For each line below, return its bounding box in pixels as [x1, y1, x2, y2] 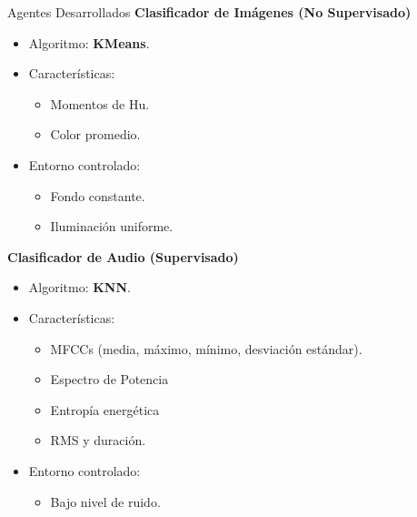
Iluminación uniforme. [50, 217, 174, 236]
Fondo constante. [50, 186, 145, 205]
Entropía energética [50, 400, 160, 419]
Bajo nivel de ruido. [50, 492, 161, 511]
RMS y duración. [50, 431, 146, 450]
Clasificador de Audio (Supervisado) [7, 247, 239, 266]
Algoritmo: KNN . [28, 278, 131, 297]
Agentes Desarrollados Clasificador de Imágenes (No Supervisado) [7, 3, 412, 21]
